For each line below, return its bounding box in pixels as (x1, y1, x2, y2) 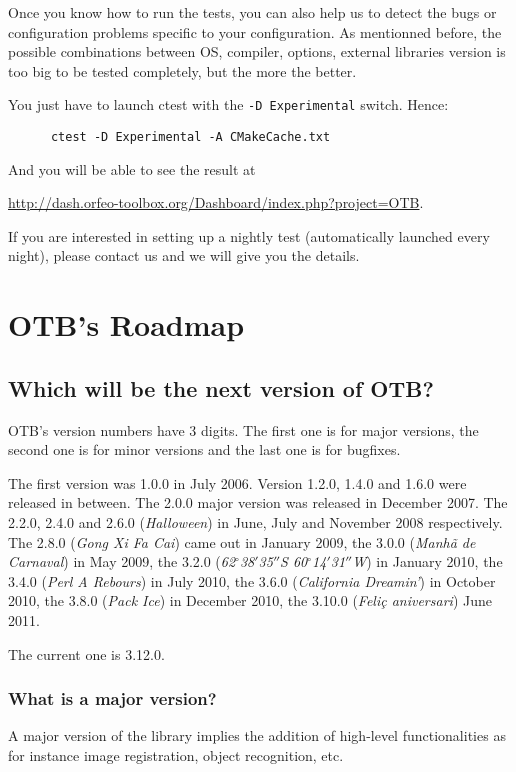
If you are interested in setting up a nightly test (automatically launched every (8, 225, 490, 246)
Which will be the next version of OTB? (8, 372, 434, 403)
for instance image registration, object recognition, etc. (8, 744, 344, 765)
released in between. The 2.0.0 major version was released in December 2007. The (8, 492, 508, 513)
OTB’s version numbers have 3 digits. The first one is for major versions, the (8, 419, 479, 440)
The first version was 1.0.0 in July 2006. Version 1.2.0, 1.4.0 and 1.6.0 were (8, 472, 467, 493)
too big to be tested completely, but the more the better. (8, 60, 357, 81)
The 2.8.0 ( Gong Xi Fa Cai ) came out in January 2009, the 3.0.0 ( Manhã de (8, 531, 476, 552)
